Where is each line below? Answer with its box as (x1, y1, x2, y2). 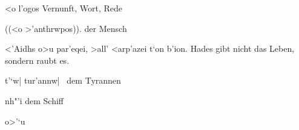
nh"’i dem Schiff (5, 94, 64, 107)
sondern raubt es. (5, 54, 70, 66)
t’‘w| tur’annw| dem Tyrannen (5, 74, 121, 87)
